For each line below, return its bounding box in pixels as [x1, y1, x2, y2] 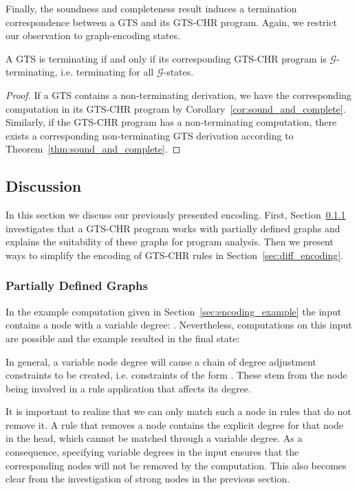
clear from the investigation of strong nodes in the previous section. [6, 471, 290, 486]
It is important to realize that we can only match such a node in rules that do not [6, 404, 351, 419]
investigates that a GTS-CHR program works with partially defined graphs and [6, 221, 340, 235]
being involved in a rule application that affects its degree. [6, 381, 251, 395]
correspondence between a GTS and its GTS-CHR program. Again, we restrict [6, 14, 337, 29]
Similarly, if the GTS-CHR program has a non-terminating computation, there [6, 115, 337, 129]
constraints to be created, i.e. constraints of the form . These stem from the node [6, 368, 347, 382]
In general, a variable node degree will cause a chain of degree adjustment [6, 354, 316, 368]
